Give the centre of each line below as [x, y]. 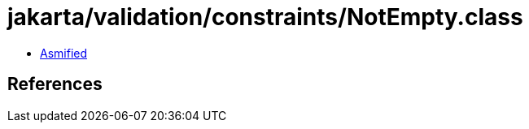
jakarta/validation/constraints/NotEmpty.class [265, 17]
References [55, 84]
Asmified [64, 53]
